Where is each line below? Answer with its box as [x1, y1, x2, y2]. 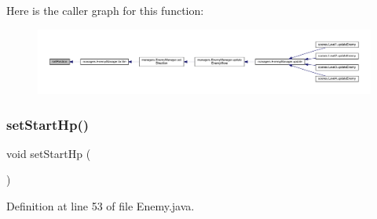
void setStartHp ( [6, 145, 91, 161]
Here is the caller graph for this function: [6, 2, 204, 18]
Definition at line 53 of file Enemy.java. [6, 197, 195, 214]
